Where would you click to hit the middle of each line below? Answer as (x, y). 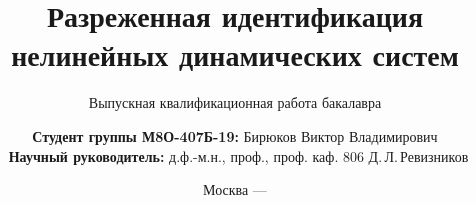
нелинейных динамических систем (235, 54)
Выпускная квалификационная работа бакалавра (235, 102)
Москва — (235, 189)
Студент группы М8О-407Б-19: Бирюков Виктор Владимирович (235, 135)
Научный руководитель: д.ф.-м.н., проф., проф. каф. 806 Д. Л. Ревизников (238, 155)
